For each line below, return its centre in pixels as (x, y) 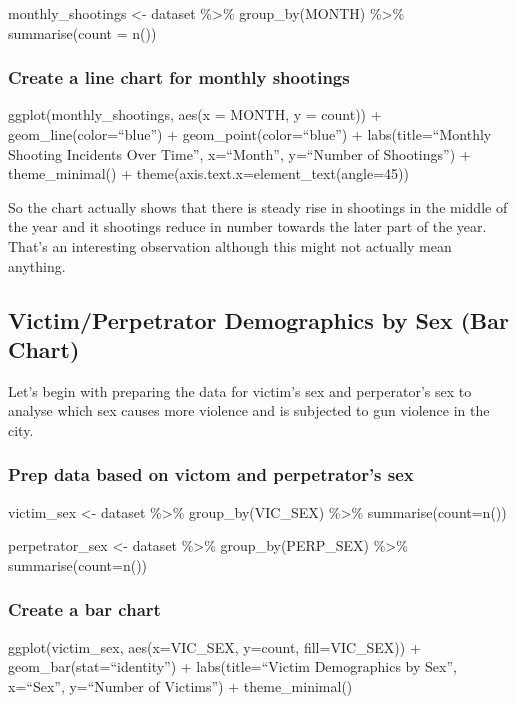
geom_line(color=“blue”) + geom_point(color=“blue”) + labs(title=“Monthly (250, 134)
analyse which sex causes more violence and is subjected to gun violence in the (249, 410)
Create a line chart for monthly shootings (179, 77)
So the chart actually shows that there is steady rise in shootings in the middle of (258, 206)
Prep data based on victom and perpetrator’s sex (211, 474)
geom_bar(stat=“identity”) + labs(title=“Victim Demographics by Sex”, (232, 666)
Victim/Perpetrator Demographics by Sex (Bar (258, 319)
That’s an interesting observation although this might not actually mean (230, 245)
